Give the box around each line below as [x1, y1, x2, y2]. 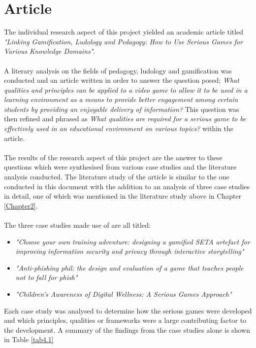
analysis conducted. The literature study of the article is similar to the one [4, 172, 229, 182]
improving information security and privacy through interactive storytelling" [15, 246, 244, 256]
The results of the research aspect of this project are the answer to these [4, 152, 223, 162]
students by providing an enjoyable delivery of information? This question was [4, 104, 239, 114]
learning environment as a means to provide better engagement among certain [4, 94, 238, 104]
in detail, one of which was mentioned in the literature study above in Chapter [4, 191, 242, 201]
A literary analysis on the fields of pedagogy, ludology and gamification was [4, 65, 232, 75]
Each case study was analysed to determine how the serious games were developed [4, 305, 252, 315]
